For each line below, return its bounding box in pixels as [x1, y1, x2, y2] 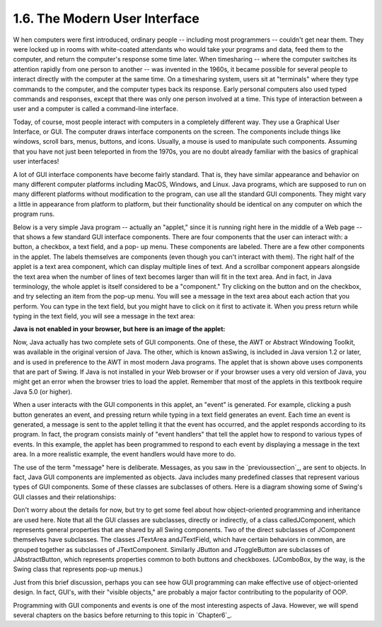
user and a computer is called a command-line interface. [13, 105, 178, 113]
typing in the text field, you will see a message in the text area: [13, 312, 195, 321]
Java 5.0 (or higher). [13, 387, 73, 396]
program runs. [13, 209, 55, 219]
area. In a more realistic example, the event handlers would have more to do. [13, 450, 236, 459]
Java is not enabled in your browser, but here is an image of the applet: [13, 325, 226, 333]
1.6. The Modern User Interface [13, 11, 199, 26]
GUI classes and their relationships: [13, 493, 117, 501]
